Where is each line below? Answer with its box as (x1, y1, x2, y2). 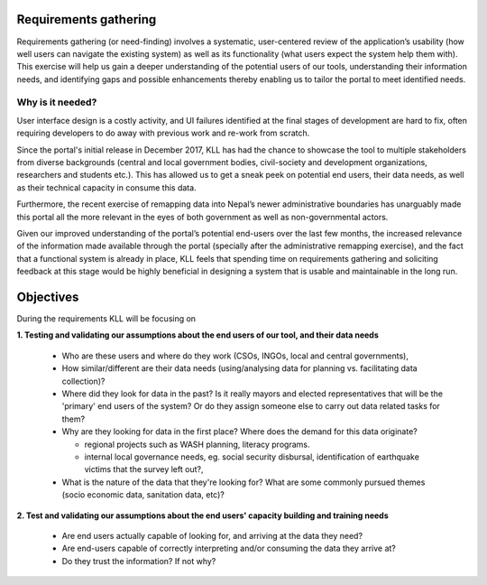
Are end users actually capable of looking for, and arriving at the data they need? (61, 530, 363, 541)
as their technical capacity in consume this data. (16, 181, 198, 193)
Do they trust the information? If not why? (61, 555, 216, 566)
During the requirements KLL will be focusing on (16, 313, 197, 324)
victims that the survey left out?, (84, 464, 204, 475)
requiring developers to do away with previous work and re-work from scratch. (16, 127, 310, 139)
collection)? (61, 376, 106, 386)
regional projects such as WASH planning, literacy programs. (84, 439, 310, 450)
